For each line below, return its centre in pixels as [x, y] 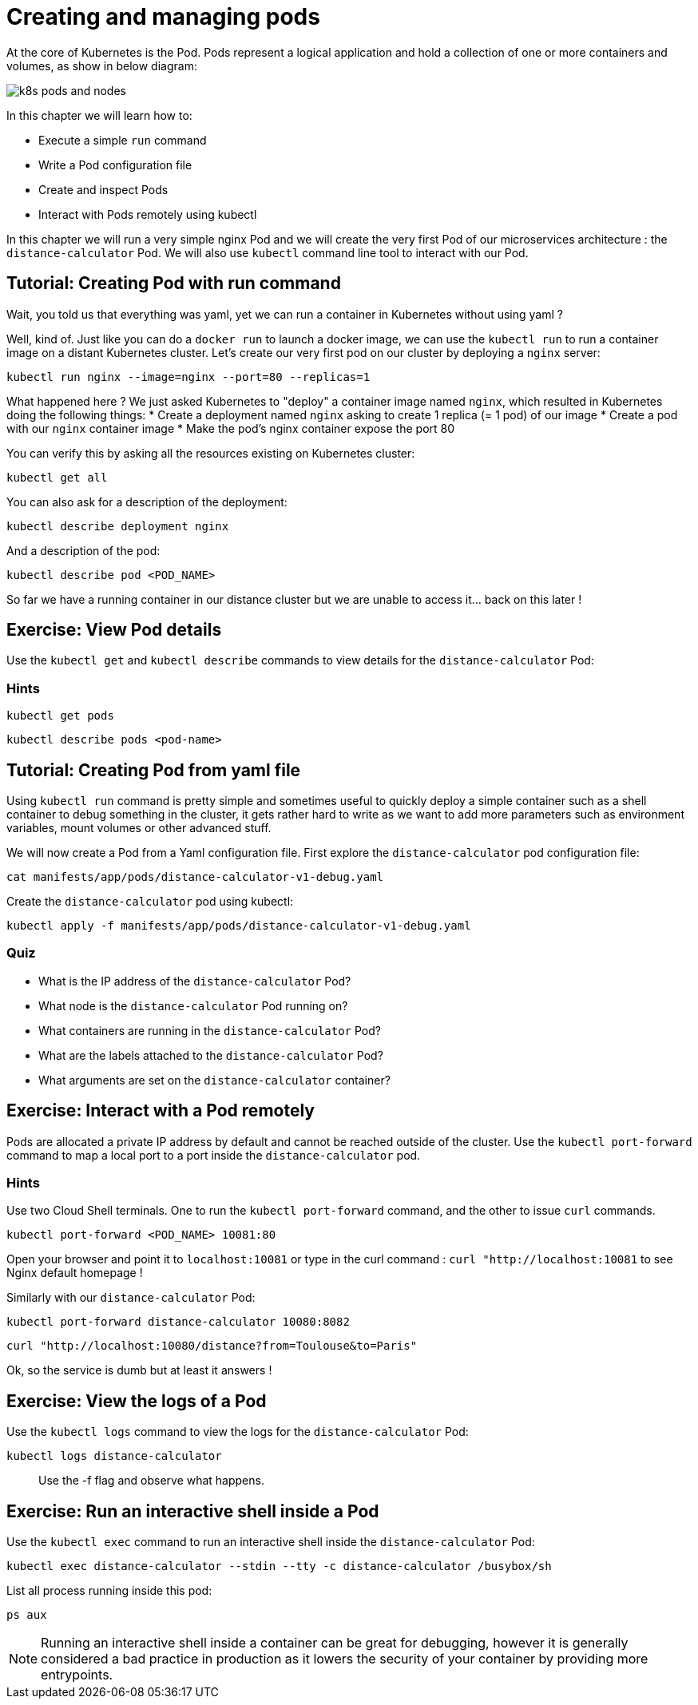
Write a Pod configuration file [115, 165]
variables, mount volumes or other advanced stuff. [139, 828]
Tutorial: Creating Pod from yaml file [154, 770]
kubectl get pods [60, 716]
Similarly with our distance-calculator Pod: [131, 1298]
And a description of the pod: [83, 550]
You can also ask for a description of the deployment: [147, 502]
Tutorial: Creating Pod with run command [174, 284]
